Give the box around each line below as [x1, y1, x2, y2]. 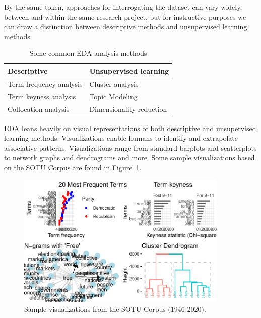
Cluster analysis [89, 78, 139, 89]
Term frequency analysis [8, 78, 83, 89]
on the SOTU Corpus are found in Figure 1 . [4, 162, 142, 172]
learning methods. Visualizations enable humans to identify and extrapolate [4, 133, 238, 143]
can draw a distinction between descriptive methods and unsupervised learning [4, 21, 247, 32]
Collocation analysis [8, 103, 70, 114]
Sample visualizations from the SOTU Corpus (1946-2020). [24, 303, 206, 314]
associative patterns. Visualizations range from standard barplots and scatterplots [4, 142, 257, 153]
